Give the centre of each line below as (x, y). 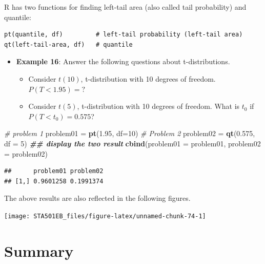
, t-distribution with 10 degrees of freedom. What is (158, 106)
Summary (39, 250)
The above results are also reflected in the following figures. (97, 198)
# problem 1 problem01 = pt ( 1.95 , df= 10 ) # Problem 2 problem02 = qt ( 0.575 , (130, 133)
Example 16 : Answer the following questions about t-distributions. (123, 61)
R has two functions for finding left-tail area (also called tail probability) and (125, 7)
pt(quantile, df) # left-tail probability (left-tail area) (124, 35)
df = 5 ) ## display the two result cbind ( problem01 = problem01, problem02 (132, 143)
